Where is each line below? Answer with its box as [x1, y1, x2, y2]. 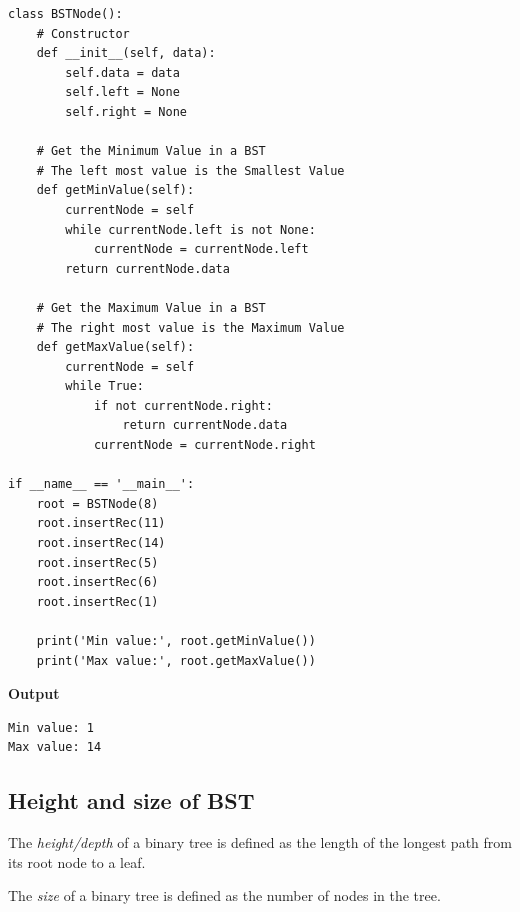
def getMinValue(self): [36, 183, 195, 198]
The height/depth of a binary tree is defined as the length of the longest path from [8, 832, 512, 853]
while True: [65, 379, 145, 394]
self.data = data [65, 65, 180, 80]
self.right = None [65, 104, 187, 119]
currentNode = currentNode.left [93, 242, 309, 257]
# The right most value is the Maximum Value [36, 320, 345, 335]
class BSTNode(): [8, 7, 123, 21]
